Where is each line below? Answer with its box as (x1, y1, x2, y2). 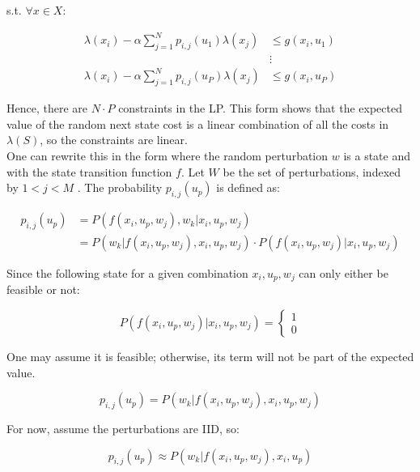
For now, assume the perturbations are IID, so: (6, 419, 240, 436)
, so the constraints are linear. (40, 131, 188, 148)
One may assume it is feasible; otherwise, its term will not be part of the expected (6, 347, 414, 364)
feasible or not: (6, 281, 80, 298)
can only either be (299, 264, 388, 281)
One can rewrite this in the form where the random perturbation (6, 147, 329, 164)
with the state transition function (6, 163, 172, 180)
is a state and (343, 147, 410, 164)
